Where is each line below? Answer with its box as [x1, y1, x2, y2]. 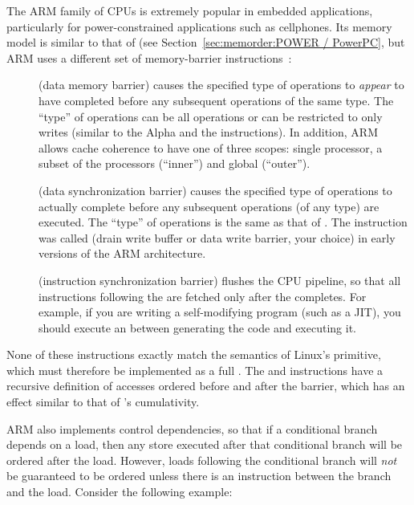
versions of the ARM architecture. [39, 245, 206, 262]
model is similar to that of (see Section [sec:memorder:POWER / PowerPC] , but [6, 34, 405, 51]
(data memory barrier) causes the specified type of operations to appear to [39, 76, 404, 93]
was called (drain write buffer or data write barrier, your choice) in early [39, 229, 396, 246]
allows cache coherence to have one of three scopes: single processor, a [39, 139, 383, 156]
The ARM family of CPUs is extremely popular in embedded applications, [6, 2, 373, 18]
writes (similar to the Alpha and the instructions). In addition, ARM [39, 124, 378, 141]
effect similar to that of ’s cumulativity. [6, 393, 200, 410]
